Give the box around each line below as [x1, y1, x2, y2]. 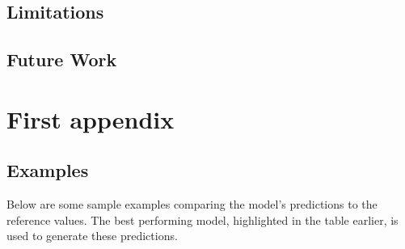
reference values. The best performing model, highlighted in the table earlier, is [6, 211, 399, 228]
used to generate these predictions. [6, 227, 178, 244]
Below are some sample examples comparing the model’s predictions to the [6, 196, 378, 213]
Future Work [6, 47, 117, 72]
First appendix [6, 102, 175, 135]
